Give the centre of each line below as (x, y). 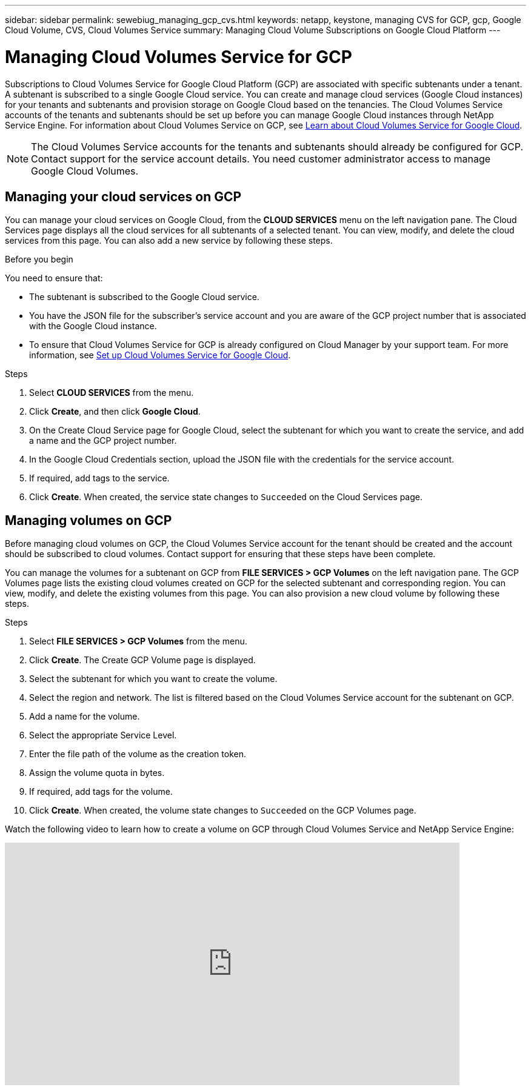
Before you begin (39, 259)
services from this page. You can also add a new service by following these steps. (169, 241)
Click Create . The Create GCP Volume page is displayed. (142, 660)
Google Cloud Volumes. (85, 171)
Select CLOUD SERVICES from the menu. (112, 393)
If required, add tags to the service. (99, 478)
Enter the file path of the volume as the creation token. (138, 754)
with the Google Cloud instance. (93, 326)
